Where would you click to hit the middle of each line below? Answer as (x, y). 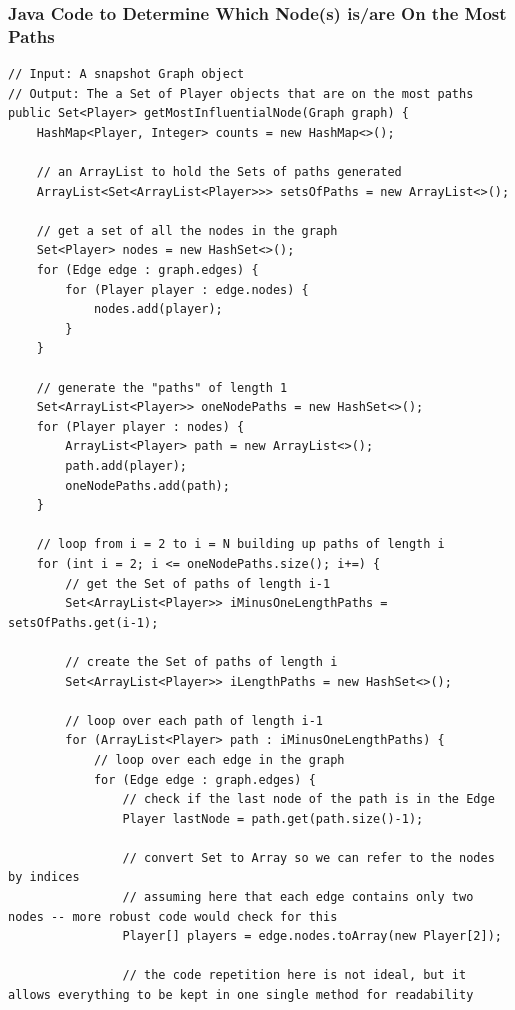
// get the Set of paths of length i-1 (198, 583)
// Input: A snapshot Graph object (126, 74)
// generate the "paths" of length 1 (162, 387)
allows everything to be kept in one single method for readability (241, 995)
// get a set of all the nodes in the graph (187, 230)
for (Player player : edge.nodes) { (187, 289)
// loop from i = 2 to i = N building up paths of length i (240, 544)
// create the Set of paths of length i (201, 661)
